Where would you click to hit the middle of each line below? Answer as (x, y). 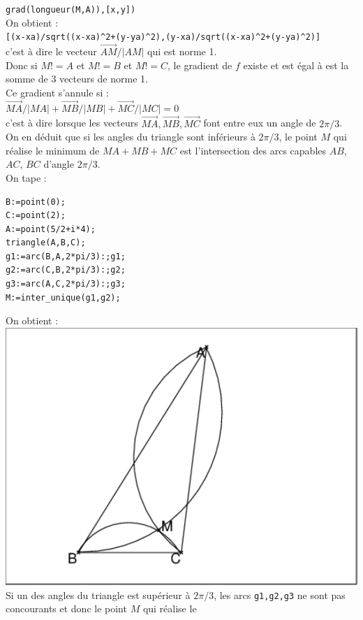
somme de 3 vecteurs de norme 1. (77, 79)
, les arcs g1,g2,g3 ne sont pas (280, 594)
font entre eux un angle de (260, 123)
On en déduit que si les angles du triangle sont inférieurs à (131, 137)
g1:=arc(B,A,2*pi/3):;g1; (66, 256)
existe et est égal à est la (296, 65)
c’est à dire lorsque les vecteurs (72, 123)
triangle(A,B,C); (46, 243)
